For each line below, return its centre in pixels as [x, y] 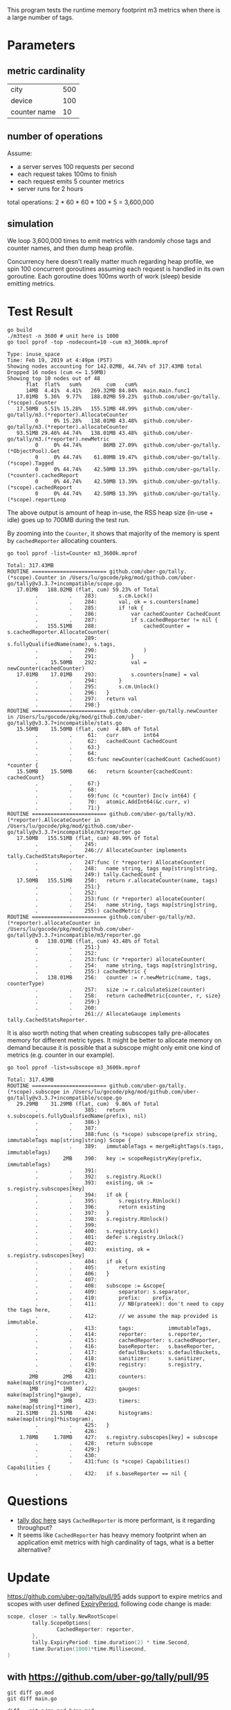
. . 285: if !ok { [89, 608]
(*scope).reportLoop [37, 499]
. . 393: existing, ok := [94, 1183]
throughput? [35, 1527]
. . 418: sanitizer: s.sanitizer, [120, 1358]
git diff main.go [32, 1699]
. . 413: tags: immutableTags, [123, 1328]
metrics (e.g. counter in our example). [61, 1055]
